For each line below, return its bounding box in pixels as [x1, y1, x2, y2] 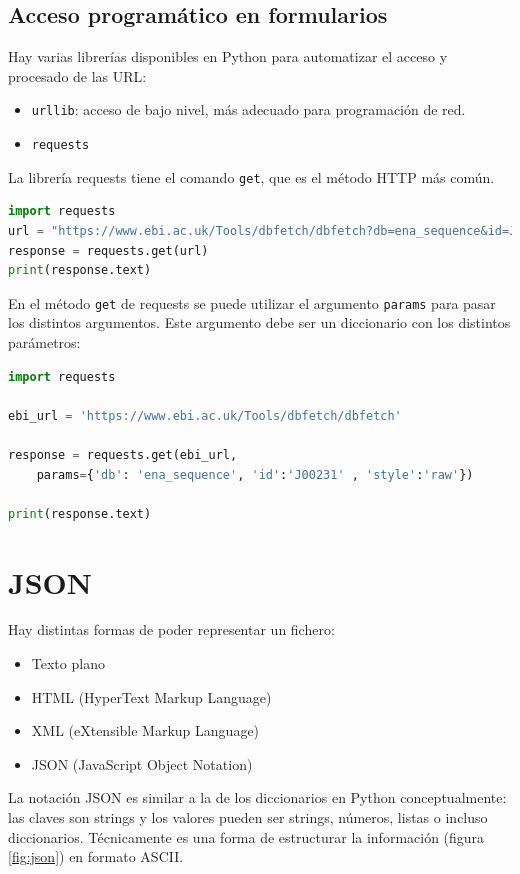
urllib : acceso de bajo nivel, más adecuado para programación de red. [31, 99, 466, 120]
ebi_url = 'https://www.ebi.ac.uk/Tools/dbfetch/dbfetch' [8, 408, 402, 423]
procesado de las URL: [8, 65, 147, 86]
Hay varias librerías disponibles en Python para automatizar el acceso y [8, 46, 448, 67]
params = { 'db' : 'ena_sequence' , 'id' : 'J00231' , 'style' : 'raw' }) [36, 467, 474, 482]
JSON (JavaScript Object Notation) [31, 753, 253, 774]
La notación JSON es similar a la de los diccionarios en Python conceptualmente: [8, 787, 507, 808]
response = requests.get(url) [8, 243, 209, 258]
